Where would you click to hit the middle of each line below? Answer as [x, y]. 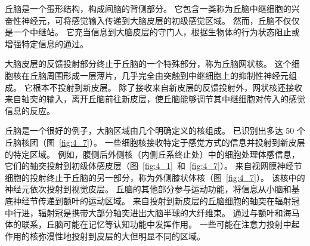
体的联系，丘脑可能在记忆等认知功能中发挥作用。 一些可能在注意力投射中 [148, 224]
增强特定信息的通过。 [46, 43]
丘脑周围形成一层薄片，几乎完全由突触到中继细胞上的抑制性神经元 [159, 75]
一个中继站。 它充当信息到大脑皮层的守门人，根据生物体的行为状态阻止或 [156, 32]
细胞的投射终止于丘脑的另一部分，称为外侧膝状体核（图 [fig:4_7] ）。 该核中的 [155, 177]
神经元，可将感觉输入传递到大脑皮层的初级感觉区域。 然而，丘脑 [148, 20]
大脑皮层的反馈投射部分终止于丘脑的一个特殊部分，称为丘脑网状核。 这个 [148, 64]
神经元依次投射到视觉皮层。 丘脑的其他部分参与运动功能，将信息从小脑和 [148, 189]
